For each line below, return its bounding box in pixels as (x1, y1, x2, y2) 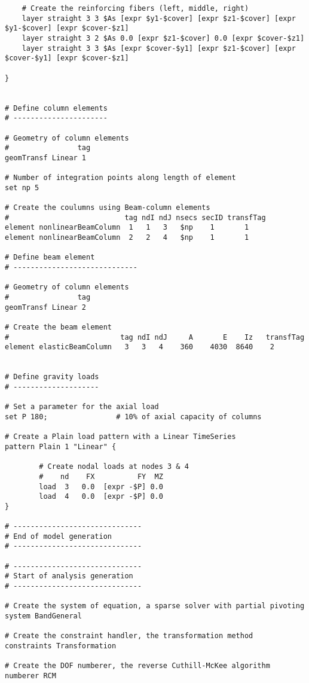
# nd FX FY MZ (39, 472, 163, 481)
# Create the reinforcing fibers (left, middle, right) (22, 4, 249, 13)
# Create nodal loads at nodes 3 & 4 (39, 462, 189, 471)
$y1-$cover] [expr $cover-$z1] (5, 24, 129, 33)
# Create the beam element (5, 323, 112, 331)
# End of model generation (5, 532, 112, 541)
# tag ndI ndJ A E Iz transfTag (5, 333, 305, 341)
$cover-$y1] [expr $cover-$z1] (5, 54, 129, 63)
